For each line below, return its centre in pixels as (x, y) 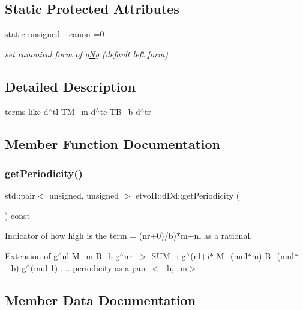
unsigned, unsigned (84, 195)
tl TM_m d (74, 111)
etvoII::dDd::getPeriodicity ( (188, 195)
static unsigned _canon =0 (55, 34)
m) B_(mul (273, 255)
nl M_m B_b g (91, 255)
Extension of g (31, 255)
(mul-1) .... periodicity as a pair (88, 267)
